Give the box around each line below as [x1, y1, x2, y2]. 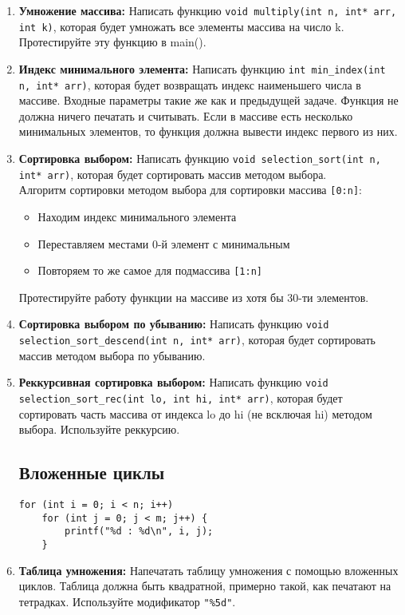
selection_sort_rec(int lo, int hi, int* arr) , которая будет [18, 389, 343, 406]
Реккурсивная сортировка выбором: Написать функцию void [18, 374, 328, 391]
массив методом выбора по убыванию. [18, 347, 206, 363]
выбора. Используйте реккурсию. [18, 421, 180, 438]
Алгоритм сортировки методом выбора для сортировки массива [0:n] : [18, 181, 362, 198]
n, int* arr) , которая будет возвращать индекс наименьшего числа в [18, 76, 361, 93]
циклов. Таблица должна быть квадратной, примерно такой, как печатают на [18, 577, 391, 594]
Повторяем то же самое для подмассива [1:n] [37, 262, 262, 279]
